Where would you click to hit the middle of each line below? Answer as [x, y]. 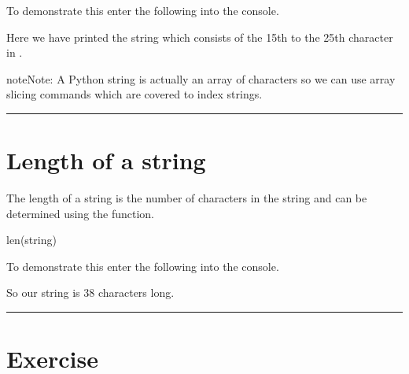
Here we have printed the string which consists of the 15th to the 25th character [200, 37]
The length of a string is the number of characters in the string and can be [187, 198]
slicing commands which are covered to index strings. [134, 94]
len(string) [31, 240]
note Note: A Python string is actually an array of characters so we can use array [201, 78]
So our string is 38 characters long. [90, 293]
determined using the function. [80, 213]
